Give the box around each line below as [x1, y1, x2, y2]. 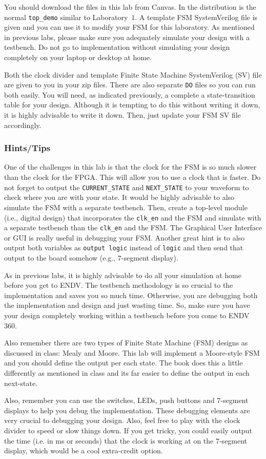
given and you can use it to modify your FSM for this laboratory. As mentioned [4, 22, 255, 32]
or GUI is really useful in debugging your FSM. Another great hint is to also [4, 232, 245, 243]
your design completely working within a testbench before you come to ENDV [4, 310, 250, 321]
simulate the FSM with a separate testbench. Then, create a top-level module [4, 201, 248, 212]
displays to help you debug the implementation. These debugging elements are [4, 405, 250, 415]
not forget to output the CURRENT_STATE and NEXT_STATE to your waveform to [4, 181, 249, 192]
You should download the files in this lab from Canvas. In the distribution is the [4, 2, 256, 12]
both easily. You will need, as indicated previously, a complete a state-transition [4, 89, 255, 100]
